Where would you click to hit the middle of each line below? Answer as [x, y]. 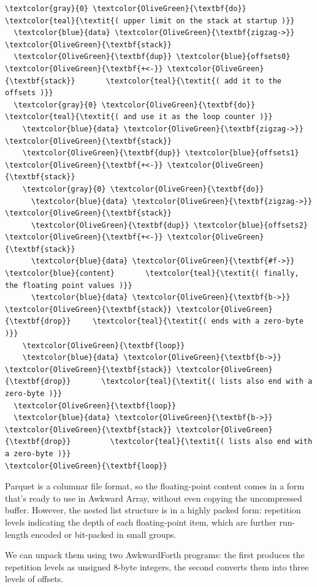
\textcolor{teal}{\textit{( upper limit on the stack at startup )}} [150, 21]
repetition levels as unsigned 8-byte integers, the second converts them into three [157, 566]
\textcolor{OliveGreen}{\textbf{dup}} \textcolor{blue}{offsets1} [161, 153]
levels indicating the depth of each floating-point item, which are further [141, 522]
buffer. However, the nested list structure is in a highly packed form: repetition [153, 510]
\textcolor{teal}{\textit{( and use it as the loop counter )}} [139, 117]
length [17, 534]
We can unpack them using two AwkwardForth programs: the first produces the [155, 555]
